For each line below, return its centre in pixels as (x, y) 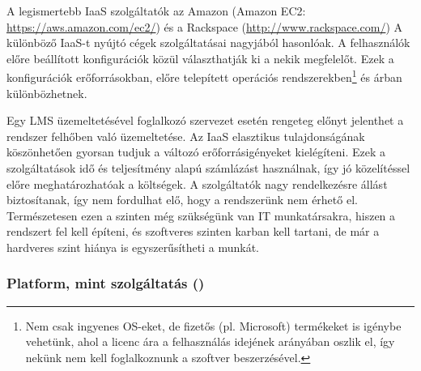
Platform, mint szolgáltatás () (106, 283)
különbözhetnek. (47, 93)
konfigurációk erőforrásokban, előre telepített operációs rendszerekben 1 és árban (204, 76)
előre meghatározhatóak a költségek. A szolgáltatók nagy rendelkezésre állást (197, 183)
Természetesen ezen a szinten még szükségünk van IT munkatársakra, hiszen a (201, 215)
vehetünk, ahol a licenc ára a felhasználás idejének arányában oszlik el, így (210, 341)
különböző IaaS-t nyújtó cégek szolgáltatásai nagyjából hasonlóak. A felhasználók (208, 43)
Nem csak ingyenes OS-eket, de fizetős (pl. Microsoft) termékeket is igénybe (213, 325)
